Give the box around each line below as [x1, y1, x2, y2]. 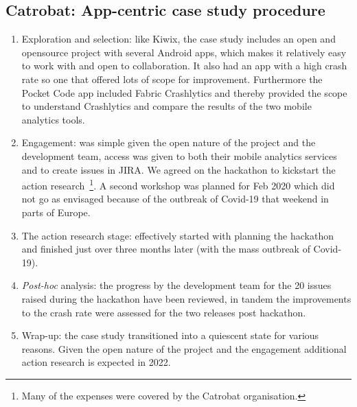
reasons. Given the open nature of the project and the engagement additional [21, 341, 347, 356]
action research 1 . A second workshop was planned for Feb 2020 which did [21, 176, 335, 192]
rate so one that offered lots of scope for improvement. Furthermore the [21, 71, 323, 86]
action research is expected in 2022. [21, 355, 171, 369]
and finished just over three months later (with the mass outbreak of [21, 242, 310, 256]
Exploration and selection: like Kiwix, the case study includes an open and [21, 32, 336, 46]
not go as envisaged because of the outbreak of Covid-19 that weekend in [21, 191, 329, 206]
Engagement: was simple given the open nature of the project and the [21, 135, 316, 150]
